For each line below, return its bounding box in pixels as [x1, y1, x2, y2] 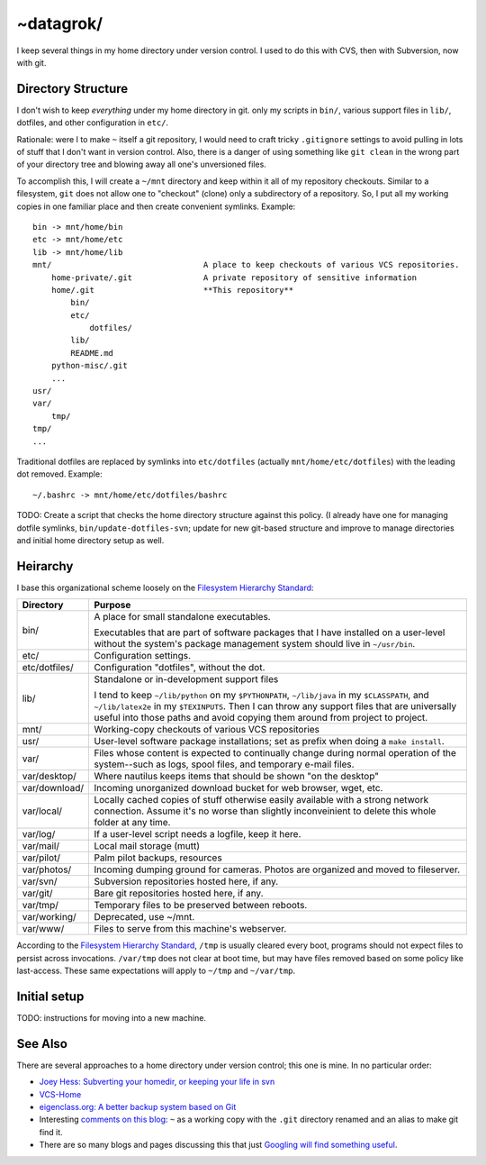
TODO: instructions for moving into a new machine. [16, 1012, 207, 1023]
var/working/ [22, 911, 76, 924]
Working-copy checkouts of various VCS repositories [94, 724, 319, 736]
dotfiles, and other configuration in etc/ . [16, 117, 169, 128]
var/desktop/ [22, 770, 76, 783]
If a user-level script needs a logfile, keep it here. [94, 828, 301, 841]
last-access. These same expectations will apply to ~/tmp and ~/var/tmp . [16, 965, 296, 977]
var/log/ [22, 828, 56, 841]
